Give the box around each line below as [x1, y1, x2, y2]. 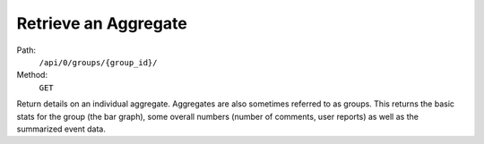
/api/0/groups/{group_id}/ [39, 57, 158, 67]
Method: [16, 70, 48, 80]
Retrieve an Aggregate [16, 13, 187, 33]
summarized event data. [16, 123, 107, 134]
